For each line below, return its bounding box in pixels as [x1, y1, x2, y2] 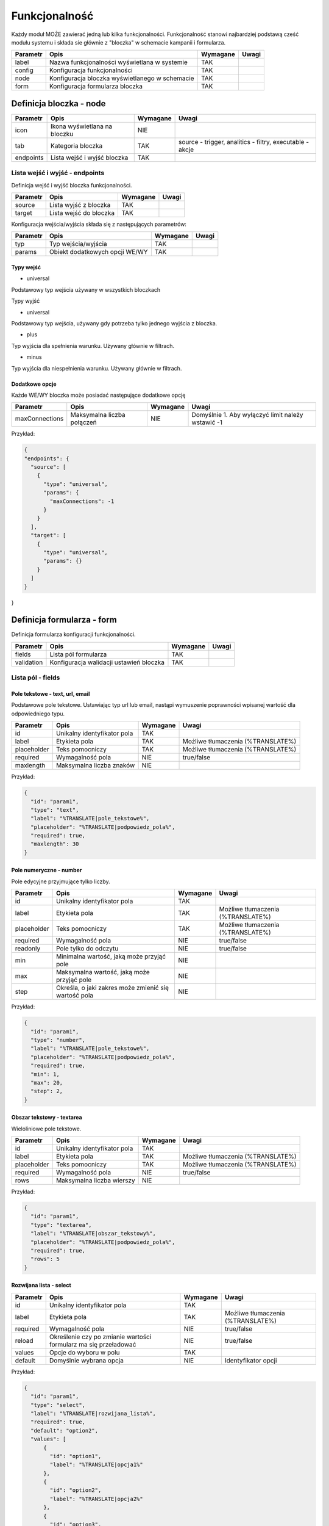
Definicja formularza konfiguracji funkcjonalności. [11, 631, 136, 638]
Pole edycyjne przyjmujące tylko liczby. [11, 878, 110, 885]
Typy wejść [11, 263, 41, 271]
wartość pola [55, 991, 94, 1000]
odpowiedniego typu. [11, 710, 65, 717]
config [15, 66, 34, 74]
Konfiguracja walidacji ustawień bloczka [49, 658, 164, 667]
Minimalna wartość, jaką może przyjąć [55, 952, 166, 961]
